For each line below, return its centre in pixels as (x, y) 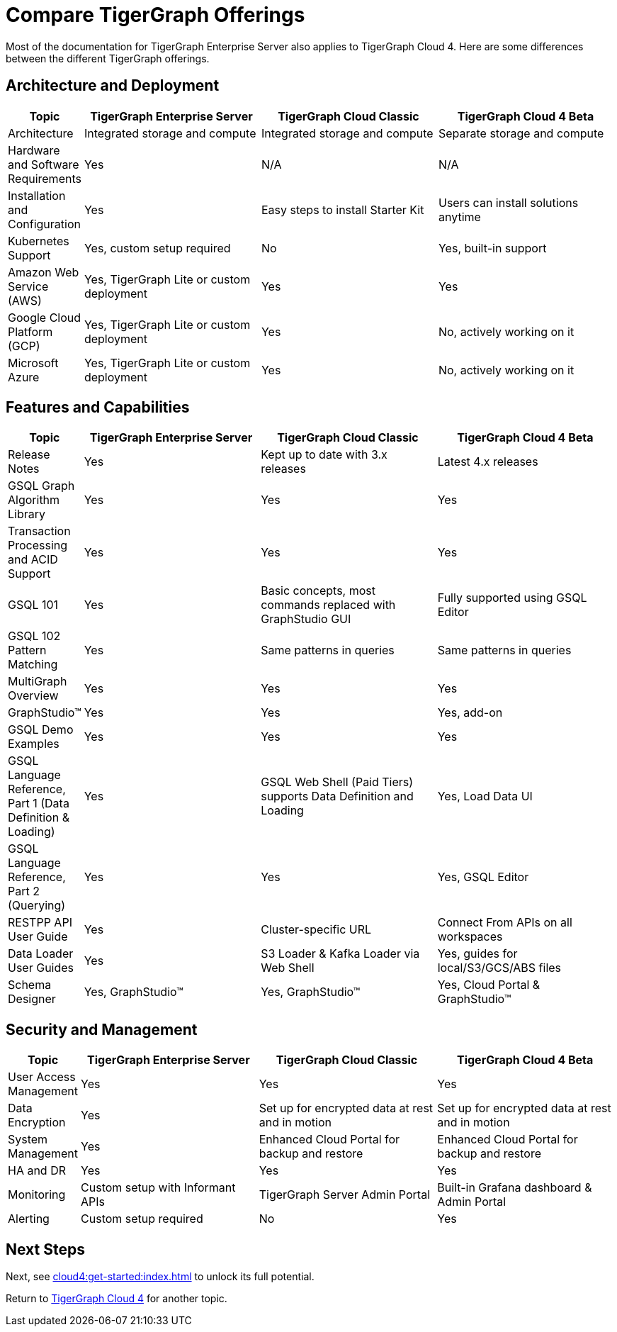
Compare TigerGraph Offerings (155, 15)
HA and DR (37, 1171)
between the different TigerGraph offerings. (108, 58)
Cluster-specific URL (316, 930)
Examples (34, 744)
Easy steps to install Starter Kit (343, 209)
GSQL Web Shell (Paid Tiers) (337, 782)
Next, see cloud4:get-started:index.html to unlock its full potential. (160, 1277)
